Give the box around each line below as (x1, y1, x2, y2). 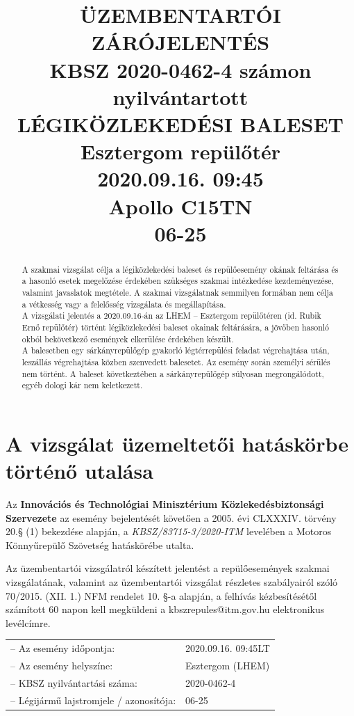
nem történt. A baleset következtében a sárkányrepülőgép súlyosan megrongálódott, (22, 367, 324, 379)
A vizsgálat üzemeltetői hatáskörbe (6, 429, 349, 457)
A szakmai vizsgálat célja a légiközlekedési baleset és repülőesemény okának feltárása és (22, 263, 339, 275)
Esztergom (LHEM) (185, 658, 270, 672)
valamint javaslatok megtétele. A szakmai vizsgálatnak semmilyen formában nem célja (22, 286, 333, 298)
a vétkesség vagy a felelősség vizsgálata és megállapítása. (22, 298, 226, 310)
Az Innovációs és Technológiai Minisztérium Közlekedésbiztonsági (6, 497, 324, 511)
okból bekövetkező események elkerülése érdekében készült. (22, 333, 234, 344)
